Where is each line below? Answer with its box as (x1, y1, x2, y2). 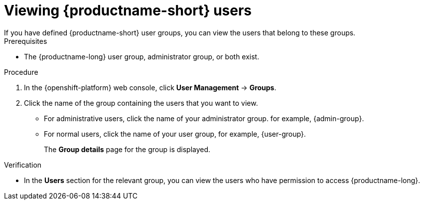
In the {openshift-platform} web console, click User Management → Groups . (24, 83, 277, 92)
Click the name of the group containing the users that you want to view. (24, 98, 258, 107)
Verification (4, 160, 42, 169)
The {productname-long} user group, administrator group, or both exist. (24, 52, 260, 61)
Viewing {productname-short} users (4, 2, 252, 19)
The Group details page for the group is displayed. (44, 145, 211, 154)
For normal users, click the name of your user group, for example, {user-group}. (44, 129, 306, 138)
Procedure (4, 67, 38, 76)
